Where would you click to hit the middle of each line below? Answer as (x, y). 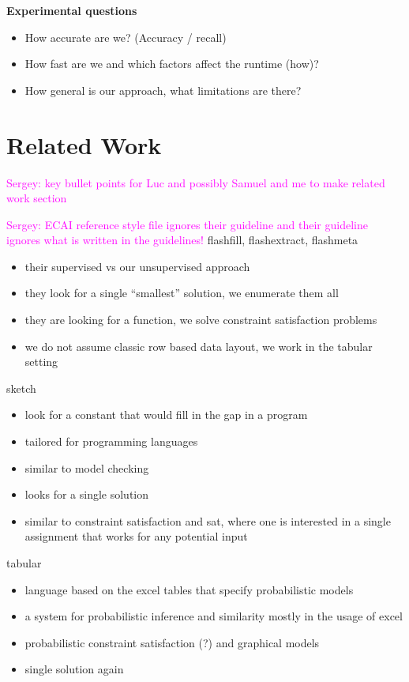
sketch (21, 388)
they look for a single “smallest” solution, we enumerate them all (182, 293)
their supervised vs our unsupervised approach (137, 266)
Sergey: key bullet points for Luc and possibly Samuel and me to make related (196, 182)
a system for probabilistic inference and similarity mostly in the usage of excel (214, 616)
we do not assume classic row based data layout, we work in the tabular (199, 346)
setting (41, 362)
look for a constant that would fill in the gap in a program (166, 414)
